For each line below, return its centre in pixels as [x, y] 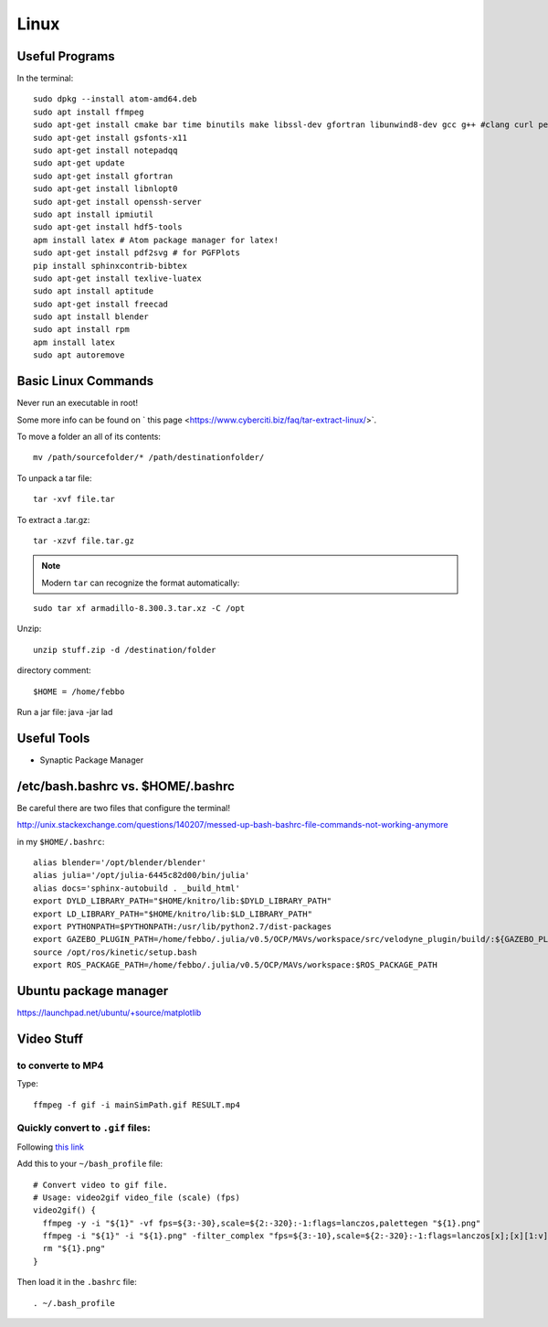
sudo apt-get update [79, 163]
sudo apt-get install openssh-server [118, 202]
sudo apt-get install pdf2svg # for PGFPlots [137, 253]
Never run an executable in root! [78, 403]
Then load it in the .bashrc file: [77, 1282]
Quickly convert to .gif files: [84, 1128]
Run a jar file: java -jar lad [65, 712]
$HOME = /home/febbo [79, 691]
